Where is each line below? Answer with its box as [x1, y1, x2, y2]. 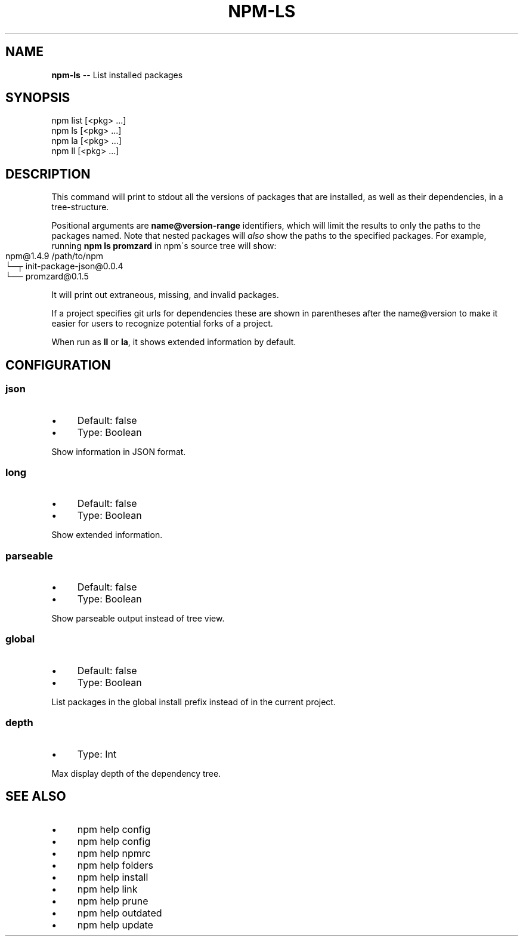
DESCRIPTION [5, 166, 91, 182]
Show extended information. [51, 530, 163, 540]
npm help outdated [77, 907, 162, 920]
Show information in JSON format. [51, 446, 186, 457]
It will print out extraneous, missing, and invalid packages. [51, 290, 279, 300]
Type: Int [77, 748, 117, 760]
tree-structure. [51, 202, 109, 213]
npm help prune [77, 895, 148, 908]
